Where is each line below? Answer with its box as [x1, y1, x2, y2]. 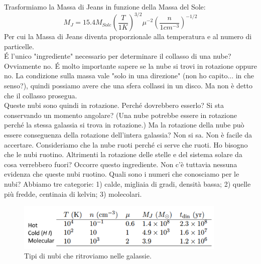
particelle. [4, 41, 34, 51]
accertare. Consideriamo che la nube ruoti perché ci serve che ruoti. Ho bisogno [4, 139, 248, 150]
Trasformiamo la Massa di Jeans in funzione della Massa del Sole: [4, 2, 206, 12]
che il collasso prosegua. [4, 90, 77, 100]
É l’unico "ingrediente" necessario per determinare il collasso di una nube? [4, 51, 231, 61]
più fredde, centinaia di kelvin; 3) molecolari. [4, 188, 142, 199]
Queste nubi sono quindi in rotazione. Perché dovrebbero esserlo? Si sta [4, 100, 224, 110]
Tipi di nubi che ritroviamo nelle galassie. [24, 250, 152, 261]
